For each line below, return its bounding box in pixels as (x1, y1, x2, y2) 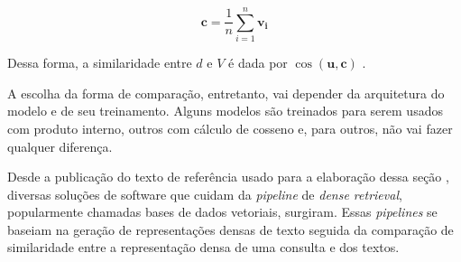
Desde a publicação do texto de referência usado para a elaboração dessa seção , (7, 167, 449, 186)
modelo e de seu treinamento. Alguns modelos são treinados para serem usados (7, 101, 443, 120)
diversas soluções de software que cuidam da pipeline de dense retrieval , (7, 184, 402, 203)
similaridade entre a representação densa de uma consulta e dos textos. (7, 238, 400, 257)
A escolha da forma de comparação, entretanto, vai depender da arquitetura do (7, 83, 445, 102)
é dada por (228, 53, 288, 72)
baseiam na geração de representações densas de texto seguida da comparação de (7, 220, 454, 239)
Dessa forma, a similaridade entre (7, 53, 192, 72)
